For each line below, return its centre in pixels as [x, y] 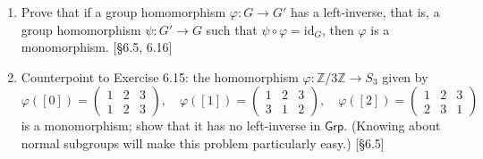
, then [338, 29]
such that [232, 29]
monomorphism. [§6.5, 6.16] [97, 47]
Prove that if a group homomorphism [123, 12]
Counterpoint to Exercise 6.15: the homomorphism [160, 76]
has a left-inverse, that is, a [365, 12]
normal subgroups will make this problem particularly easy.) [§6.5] [203, 142]
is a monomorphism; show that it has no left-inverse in [171, 126]
